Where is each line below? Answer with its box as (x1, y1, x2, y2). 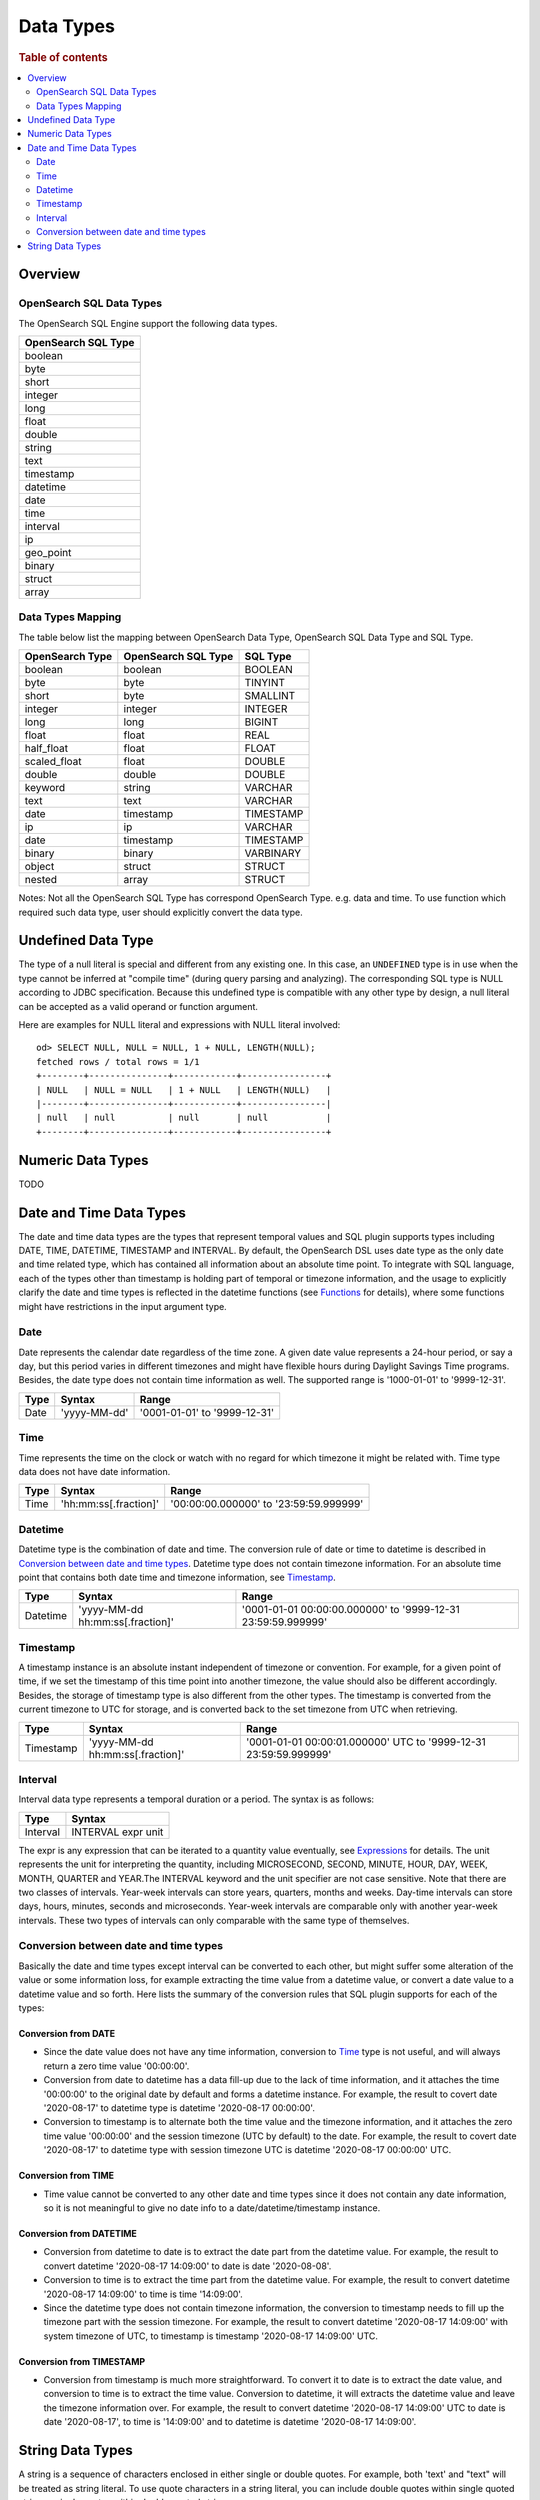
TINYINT (244, 676, 285, 690)
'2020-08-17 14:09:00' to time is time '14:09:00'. (43, 2288, 244, 2300)
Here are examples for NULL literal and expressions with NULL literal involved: (18, 1019, 341, 1031)
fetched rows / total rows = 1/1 (36, 1056, 200, 1067)
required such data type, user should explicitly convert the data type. (18, 906, 304, 918)
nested (24, 873, 58, 887)
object (24, 860, 55, 874)
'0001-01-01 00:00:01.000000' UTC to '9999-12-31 (245, 1735, 486, 1749)
